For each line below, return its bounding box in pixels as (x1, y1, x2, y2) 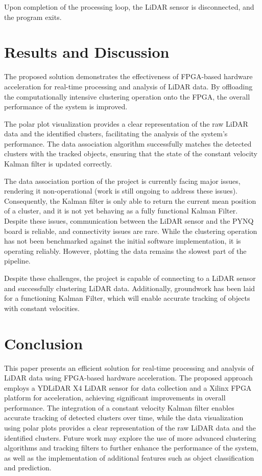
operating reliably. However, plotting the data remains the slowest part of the (4, 245, 247, 256)
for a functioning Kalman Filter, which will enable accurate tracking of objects (4, 293, 250, 303)
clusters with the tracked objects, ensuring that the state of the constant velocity (4, 148, 257, 159)
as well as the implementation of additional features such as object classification (4, 452, 254, 463)
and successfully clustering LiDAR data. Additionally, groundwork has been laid (4, 282, 255, 293)
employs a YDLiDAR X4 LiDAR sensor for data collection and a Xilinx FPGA (4, 382, 252, 393)
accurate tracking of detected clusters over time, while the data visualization (4, 412, 244, 423)
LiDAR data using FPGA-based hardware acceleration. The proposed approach (4, 372, 253, 383)
